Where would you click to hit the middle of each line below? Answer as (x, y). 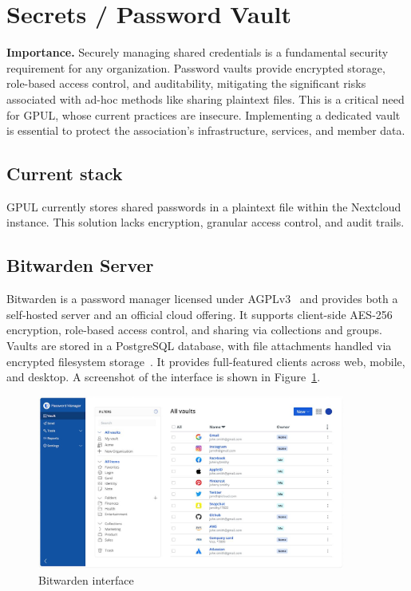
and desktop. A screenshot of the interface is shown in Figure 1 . (164, 377)
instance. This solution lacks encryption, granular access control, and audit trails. (205, 222)
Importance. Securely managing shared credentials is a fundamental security (198, 52)
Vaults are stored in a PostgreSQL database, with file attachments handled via (199, 346)
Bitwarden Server (80, 265)
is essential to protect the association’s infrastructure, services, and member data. (206, 130)
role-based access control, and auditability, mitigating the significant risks (186, 83)
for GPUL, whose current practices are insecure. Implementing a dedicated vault (204, 114)
